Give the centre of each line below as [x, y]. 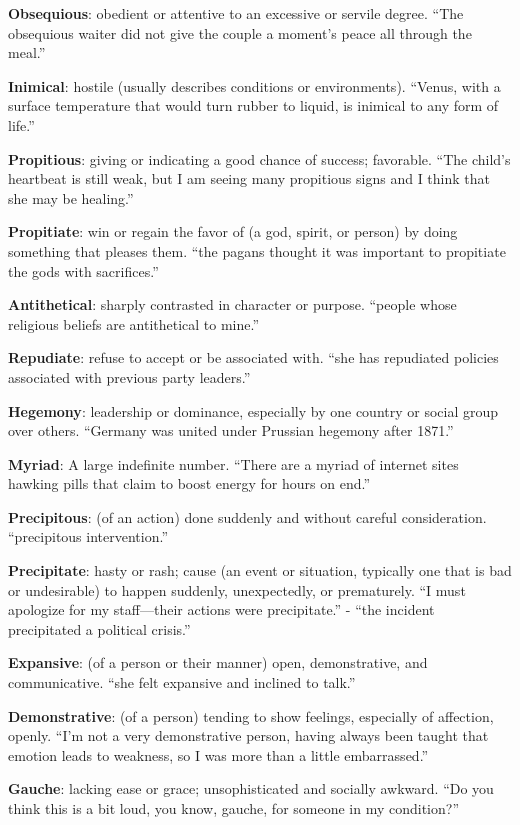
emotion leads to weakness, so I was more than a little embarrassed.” [218, 754]
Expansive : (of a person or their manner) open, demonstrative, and [218, 662]
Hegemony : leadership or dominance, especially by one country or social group [253, 410]
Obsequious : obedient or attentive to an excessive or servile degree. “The [236, 13]
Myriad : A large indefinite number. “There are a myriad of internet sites [233, 463]
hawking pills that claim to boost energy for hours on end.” [189, 483]
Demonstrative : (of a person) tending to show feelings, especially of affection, [251, 715]
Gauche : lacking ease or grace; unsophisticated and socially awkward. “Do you [251, 788]
